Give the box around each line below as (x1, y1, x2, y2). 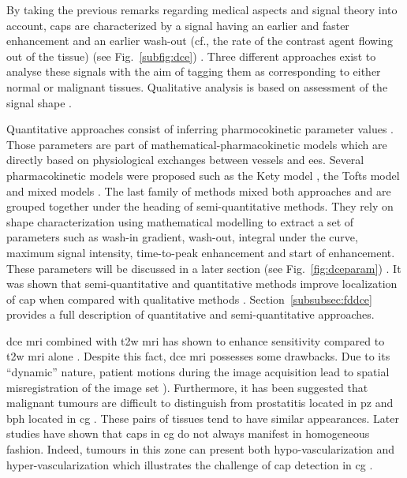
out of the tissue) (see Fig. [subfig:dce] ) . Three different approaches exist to (6, 47, 376, 64)
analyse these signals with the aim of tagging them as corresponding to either (6, 63, 381, 80)
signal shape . (6, 94, 73, 110)
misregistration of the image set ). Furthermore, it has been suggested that (6, 379, 368, 395)
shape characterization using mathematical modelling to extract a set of (6, 213, 354, 230)
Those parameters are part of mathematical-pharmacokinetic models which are (6, 136, 387, 152)
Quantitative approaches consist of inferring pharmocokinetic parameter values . (6, 121, 394, 137)
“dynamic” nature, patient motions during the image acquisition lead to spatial (6, 364, 390, 380)
